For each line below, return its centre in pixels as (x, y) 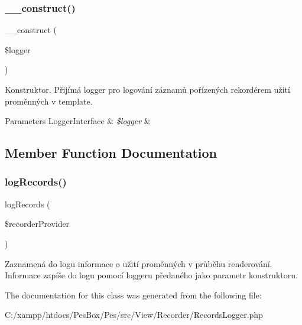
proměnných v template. (49, 101)
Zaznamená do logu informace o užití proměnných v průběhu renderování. (139, 263)
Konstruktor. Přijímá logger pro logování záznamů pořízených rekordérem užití (147, 89)
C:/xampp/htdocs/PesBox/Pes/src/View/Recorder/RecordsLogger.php (134, 315)
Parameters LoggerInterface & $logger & (78, 121)
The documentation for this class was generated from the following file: (133, 295)
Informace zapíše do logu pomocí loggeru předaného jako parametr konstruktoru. (151, 275)
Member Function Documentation (111, 153)
